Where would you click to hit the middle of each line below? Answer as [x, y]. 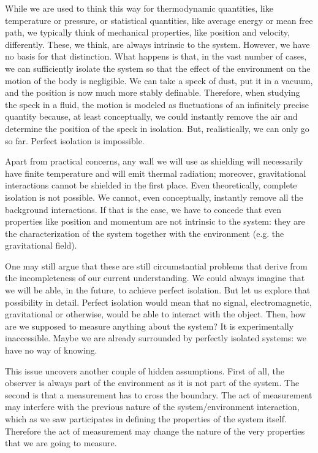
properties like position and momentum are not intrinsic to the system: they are [155, 221]
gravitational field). [41, 245]
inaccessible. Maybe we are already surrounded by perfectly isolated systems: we [156, 338]
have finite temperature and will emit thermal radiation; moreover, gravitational [156, 173]
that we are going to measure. [61, 443]
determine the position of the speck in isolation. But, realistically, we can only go [157, 128]
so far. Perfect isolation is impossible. [75, 140]
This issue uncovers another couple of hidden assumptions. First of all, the [145, 370]
